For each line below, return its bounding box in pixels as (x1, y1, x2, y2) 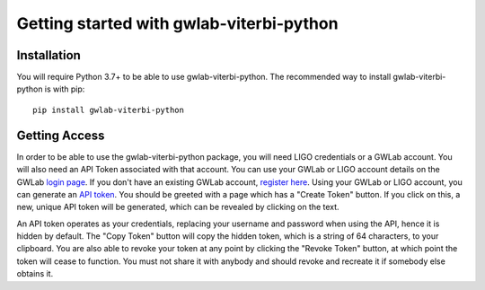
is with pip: (44, 83, 85, 94)
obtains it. (16, 268, 54, 279)
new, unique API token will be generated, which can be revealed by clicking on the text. (16, 202, 340, 213)
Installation (16, 48, 81, 63)
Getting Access (16, 127, 105, 143)
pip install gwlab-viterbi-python (32, 104, 184, 115)
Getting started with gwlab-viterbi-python (16, 13, 339, 33)
